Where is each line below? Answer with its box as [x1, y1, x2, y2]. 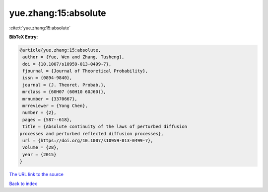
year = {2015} [22, 152, 57, 157]
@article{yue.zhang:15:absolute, [19, 47, 101, 53]
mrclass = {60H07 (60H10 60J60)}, [22, 89, 106, 95]
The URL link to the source [9, 172, 64, 178]
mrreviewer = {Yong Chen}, [22, 103, 88, 109]
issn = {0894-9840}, [22, 75, 72, 81]
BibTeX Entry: [9, 34, 38, 40]
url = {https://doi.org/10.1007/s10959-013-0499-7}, [22, 138, 153, 143]
